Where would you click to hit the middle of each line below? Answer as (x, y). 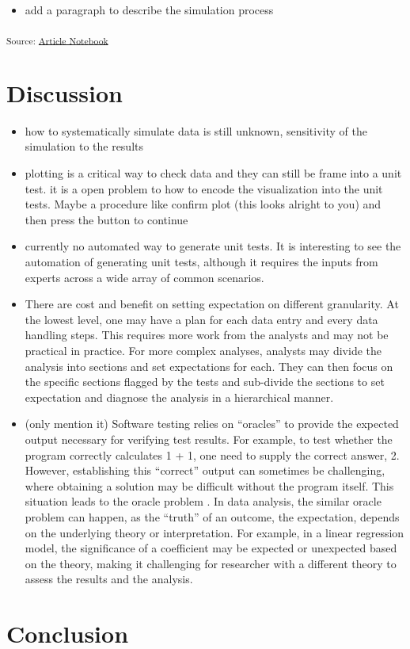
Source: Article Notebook (57, 40)
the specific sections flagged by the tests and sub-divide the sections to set (205, 382)
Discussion (65, 92)
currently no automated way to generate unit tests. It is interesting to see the (213, 246)
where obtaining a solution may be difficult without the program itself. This (209, 485)
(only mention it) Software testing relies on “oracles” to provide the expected (212, 424)
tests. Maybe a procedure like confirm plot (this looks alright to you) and (203, 204)
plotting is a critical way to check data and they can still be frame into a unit (213, 173)
